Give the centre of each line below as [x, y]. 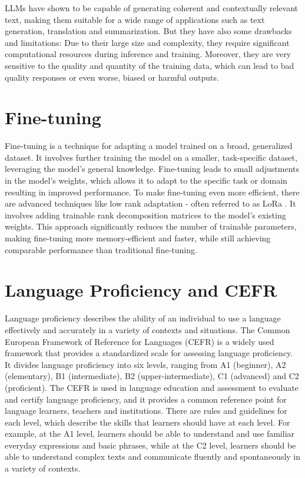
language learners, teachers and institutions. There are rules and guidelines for [146, 411]
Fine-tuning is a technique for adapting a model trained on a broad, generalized [149, 146]
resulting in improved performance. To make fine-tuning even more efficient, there [152, 192]
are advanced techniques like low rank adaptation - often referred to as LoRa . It [150, 203]
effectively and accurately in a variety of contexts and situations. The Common [147, 329]
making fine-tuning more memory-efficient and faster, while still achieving [138, 238]
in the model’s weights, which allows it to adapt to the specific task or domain [146, 180]
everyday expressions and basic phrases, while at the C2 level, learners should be [150, 445]
